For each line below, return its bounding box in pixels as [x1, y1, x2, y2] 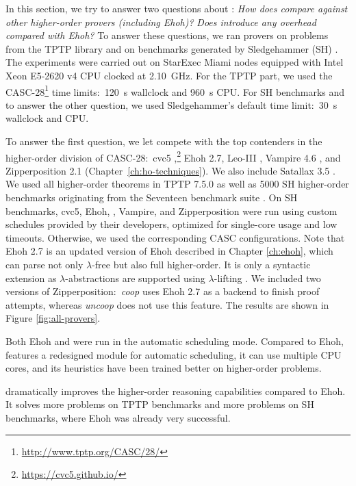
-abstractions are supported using [65, 270, 205, 285]
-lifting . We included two [214, 270, 321, 285]
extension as [5, 270, 57, 285]
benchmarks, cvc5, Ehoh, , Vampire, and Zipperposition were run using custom [5, 203, 338, 218]
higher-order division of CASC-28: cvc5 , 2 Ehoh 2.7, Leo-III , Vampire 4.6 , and [5, 148, 341, 164]
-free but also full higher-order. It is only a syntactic [92, 257, 311, 271]
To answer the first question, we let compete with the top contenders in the [5, 134, 322, 148]
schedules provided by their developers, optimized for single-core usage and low [5, 217, 338, 231]
